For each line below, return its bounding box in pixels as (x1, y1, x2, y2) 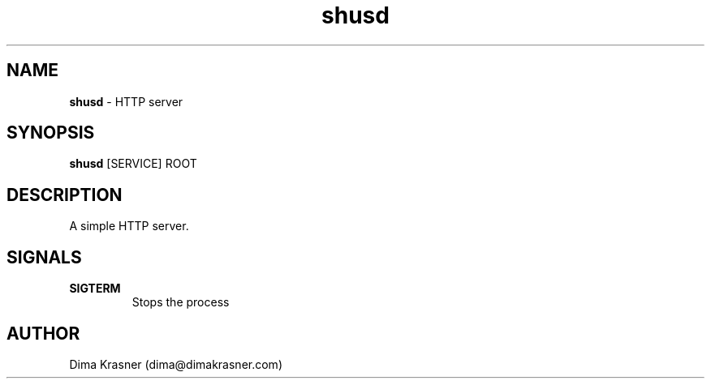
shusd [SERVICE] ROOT (69, 156, 197, 171)
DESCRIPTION (6, 184, 123, 205)
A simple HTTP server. (69, 219, 189, 233)
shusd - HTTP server (69, 94, 183, 109)
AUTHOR (6, 323, 80, 344)
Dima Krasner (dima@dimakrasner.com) (69, 357, 282, 371)
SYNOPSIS (6, 122, 95, 143)
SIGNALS (6, 246, 82, 267)
